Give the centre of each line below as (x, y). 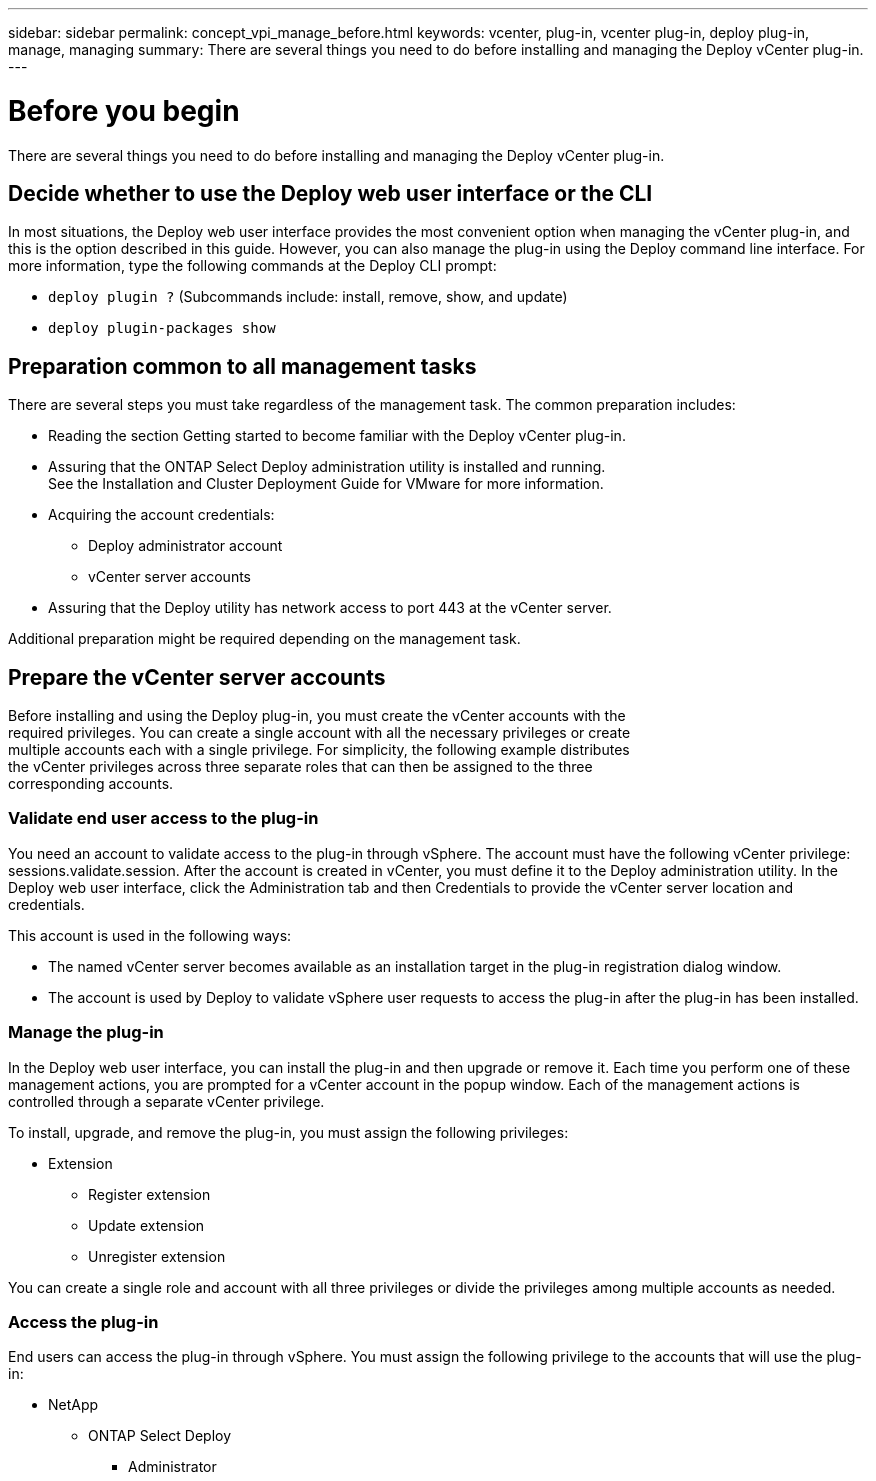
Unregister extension (157, 1256)
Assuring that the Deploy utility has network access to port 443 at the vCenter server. (330, 608)
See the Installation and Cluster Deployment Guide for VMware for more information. (326, 484)
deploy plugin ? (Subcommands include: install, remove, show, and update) (308, 297)
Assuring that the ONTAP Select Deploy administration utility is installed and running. (327, 467)
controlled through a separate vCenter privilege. (166, 1101)
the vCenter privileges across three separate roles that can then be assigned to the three (300, 767)
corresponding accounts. (91, 784)
